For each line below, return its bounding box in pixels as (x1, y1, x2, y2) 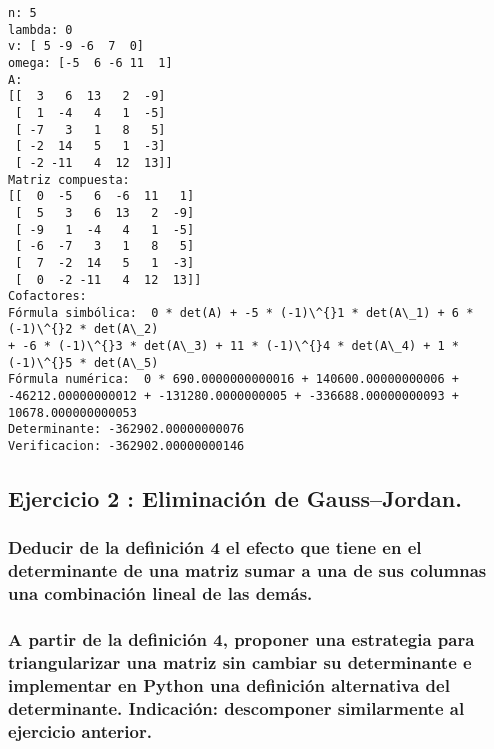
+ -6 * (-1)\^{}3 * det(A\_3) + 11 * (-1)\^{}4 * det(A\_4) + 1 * (8, 339, 460, 354)
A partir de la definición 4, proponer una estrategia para (8, 627, 475, 652)
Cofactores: (8, 289, 87, 304)
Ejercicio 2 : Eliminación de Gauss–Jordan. (8, 483, 462, 514)
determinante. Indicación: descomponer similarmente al (8, 695, 465, 720)
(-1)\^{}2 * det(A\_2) (8, 322, 159, 337)
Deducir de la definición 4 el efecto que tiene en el (8, 535, 422, 560)
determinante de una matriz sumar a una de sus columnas (8, 558, 487, 583)
